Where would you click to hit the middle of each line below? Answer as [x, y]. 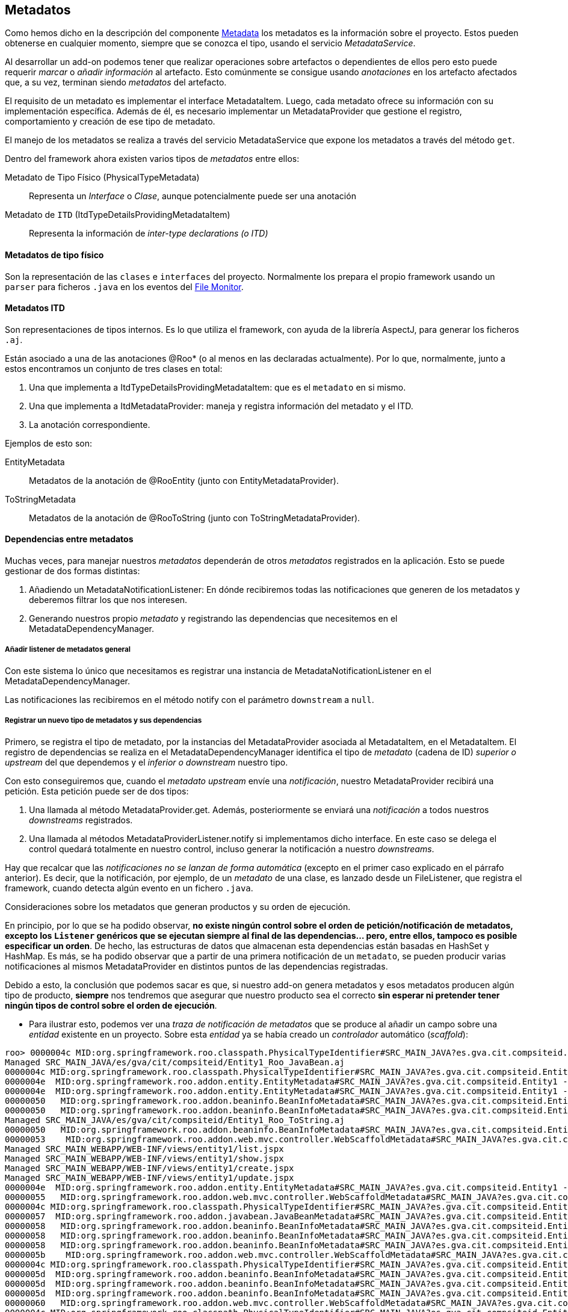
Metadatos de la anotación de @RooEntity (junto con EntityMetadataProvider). [184, 480]
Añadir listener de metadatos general [68, 650]
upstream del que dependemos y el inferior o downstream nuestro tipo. [147, 762]
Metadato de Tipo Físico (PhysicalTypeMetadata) [102, 178]
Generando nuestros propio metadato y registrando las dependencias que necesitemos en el [213, 619]
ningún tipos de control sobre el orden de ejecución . [111, 1005]
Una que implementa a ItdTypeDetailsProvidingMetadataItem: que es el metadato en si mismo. [218, 387]
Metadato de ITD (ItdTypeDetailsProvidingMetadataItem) [118, 215]
